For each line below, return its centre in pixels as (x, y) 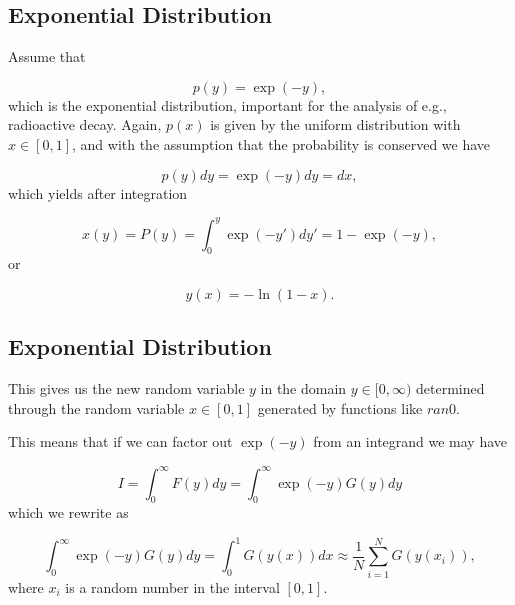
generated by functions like (340, 407)
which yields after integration (98, 192)
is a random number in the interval (172, 586)
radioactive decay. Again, (85, 124)
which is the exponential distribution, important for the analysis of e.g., (227, 104)
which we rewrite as (68, 512)
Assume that (47, 56)
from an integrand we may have (410, 441)
